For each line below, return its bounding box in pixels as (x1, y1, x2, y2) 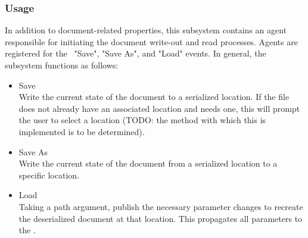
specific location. (18, 168, 79, 181)
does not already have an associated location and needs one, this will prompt (18, 102, 300, 114)
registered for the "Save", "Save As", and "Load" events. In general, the (5, 47, 266, 59)
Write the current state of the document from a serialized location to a (18, 157, 278, 170)
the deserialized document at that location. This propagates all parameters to (18, 212, 303, 224)
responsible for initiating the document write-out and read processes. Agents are (5, 35, 298, 48)
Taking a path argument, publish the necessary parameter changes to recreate (18, 200, 303, 212)
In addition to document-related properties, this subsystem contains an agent (5, 24, 287, 36)
